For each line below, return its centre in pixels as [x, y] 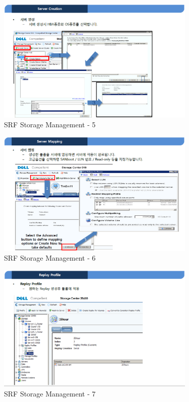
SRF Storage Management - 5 [50, 125]
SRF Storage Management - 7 [50, 393]
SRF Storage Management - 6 [50, 258]
